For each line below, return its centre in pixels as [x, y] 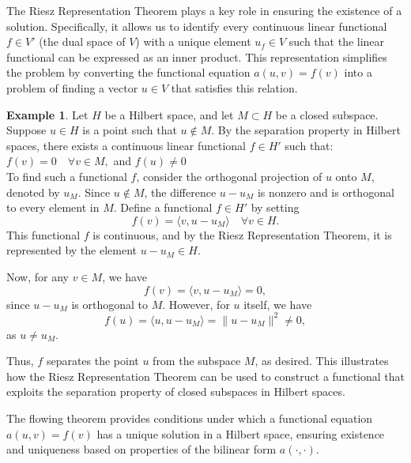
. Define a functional [163, 207]
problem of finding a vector [72, 87]
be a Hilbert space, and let [169, 114]
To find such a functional [67, 176]
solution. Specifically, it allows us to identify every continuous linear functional [197, 26]
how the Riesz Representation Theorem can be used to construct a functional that [205, 376]
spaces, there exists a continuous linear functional [126, 145]
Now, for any [38, 276]
